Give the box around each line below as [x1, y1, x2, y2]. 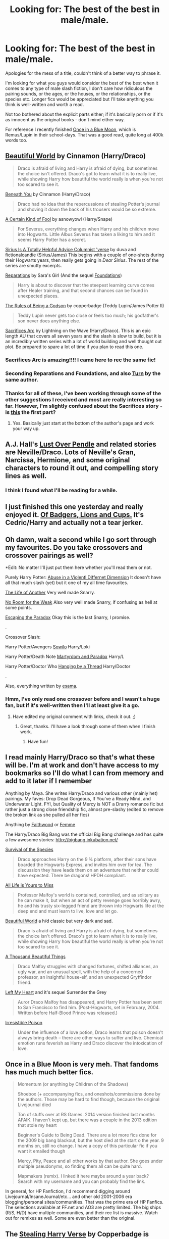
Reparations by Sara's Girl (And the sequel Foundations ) [5, 272, 122, 278]
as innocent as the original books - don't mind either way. [5, 116, 125, 122]
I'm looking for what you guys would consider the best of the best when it [5, 80, 158, 86]
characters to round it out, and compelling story [5, 464, 159, 472]
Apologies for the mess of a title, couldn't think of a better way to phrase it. [5, 70, 161, 76]
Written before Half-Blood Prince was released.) [17, 1010, 118, 1016]
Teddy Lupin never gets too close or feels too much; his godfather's [17, 312, 159, 318]
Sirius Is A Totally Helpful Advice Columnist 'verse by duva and [5, 246, 136, 252]
